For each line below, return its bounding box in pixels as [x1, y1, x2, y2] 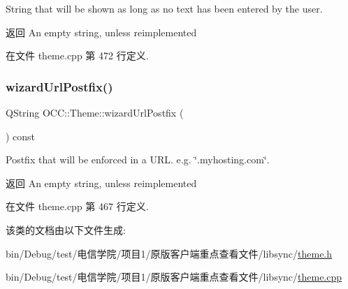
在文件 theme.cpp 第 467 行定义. [6, 199, 149, 214]
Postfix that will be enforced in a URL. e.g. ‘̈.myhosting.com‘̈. [6, 152, 270, 167]
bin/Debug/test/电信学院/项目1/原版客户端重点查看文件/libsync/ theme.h [6, 246, 333, 260]
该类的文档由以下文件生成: [6, 222, 126, 237]
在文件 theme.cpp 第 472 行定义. [6, 48, 149, 63]
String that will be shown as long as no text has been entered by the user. [6, 1, 323, 15]
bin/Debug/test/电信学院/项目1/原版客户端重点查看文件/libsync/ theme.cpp [6, 269, 342, 284]
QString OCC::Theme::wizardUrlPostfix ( [6, 105, 184, 119]
